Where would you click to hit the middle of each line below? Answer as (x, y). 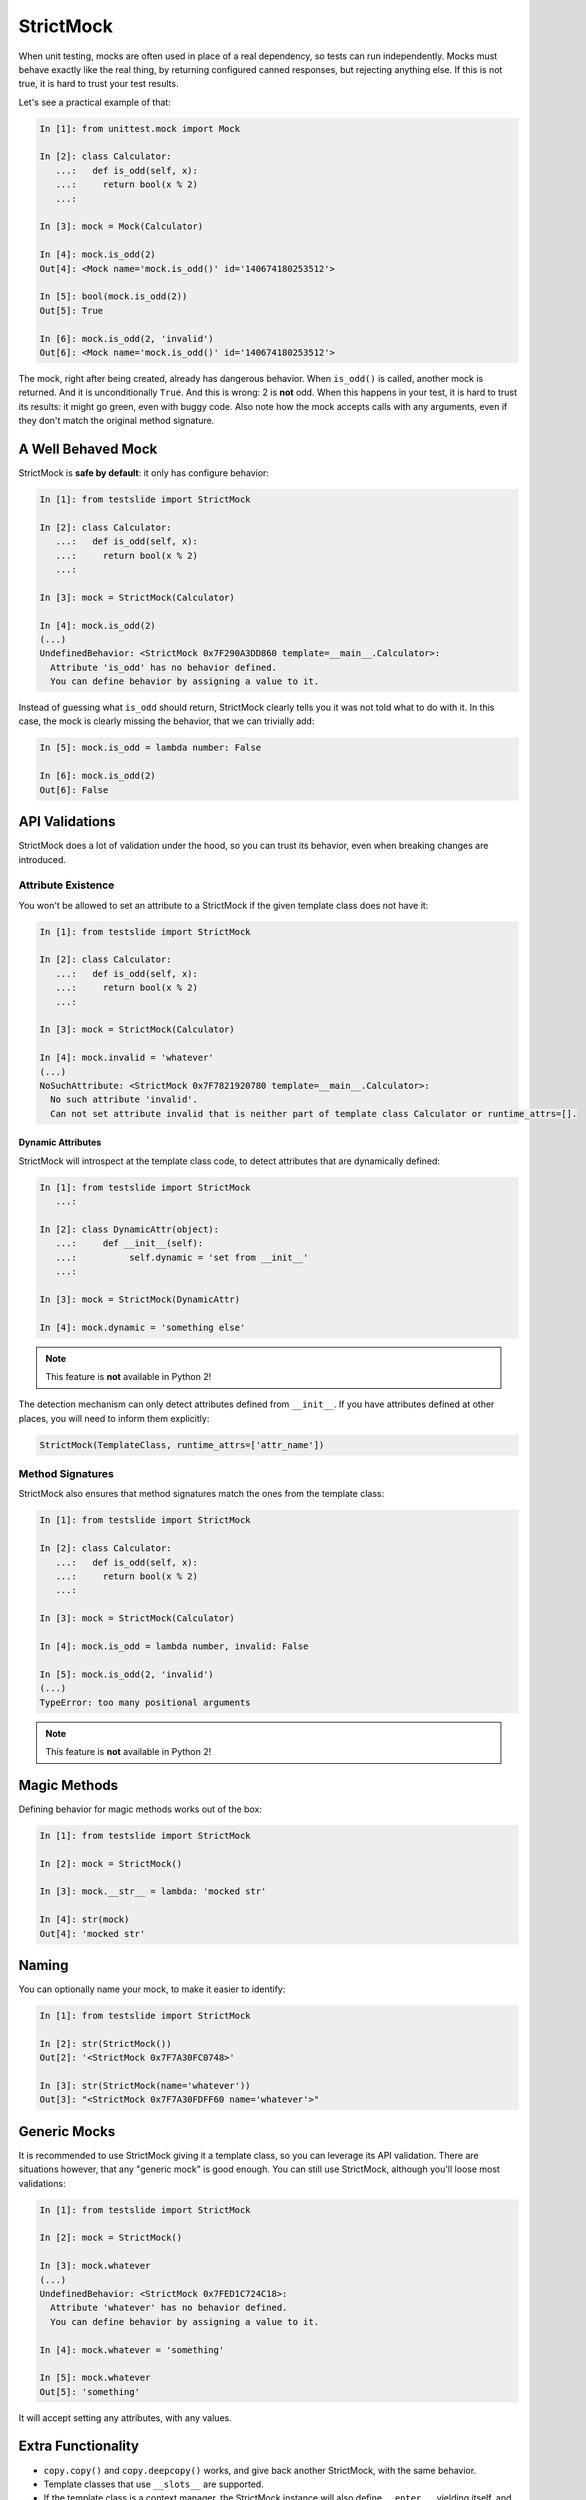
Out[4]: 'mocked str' (92, 1933)
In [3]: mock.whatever (95, 2266)
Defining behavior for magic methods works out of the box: (140, 1809)
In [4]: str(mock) (84, 1919)
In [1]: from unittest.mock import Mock (139, 128)
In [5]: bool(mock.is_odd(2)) (113, 296)
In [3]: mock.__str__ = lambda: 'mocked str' (153, 1891)
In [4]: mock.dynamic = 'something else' (142, 1327)
